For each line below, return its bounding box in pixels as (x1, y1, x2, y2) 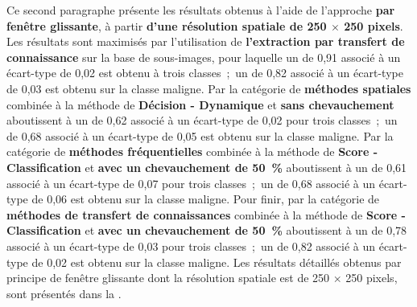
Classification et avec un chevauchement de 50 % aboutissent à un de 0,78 (6, 222, 407, 239)
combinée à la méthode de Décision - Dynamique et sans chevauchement (6, 96, 394, 113)
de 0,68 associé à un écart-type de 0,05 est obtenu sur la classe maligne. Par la (6, 127, 394, 144)
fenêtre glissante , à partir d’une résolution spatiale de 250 (6, 17, 327, 34)
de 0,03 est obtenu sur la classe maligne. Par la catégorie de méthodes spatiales (6, 80, 411, 96)
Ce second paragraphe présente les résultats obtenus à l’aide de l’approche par (6, 2, 395, 18)
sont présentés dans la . (6, 284, 122, 301)
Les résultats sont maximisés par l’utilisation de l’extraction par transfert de (6, 33, 405, 50)
